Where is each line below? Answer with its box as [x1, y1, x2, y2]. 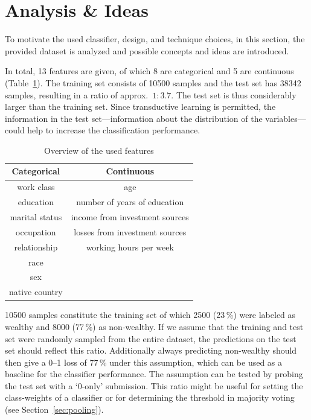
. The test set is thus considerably [171, 88, 297, 101]
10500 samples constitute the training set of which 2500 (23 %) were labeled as [5, 308, 296, 321]
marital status [10, 211, 62, 223]
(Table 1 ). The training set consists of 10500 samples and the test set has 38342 [5, 76, 301, 89]
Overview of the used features [43, 144, 154, 156]
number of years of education [76, 196, 184, 208]
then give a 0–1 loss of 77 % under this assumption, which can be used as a [5, 355, 283, 368]
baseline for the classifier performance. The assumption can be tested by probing [5, 367, 303, 380]
